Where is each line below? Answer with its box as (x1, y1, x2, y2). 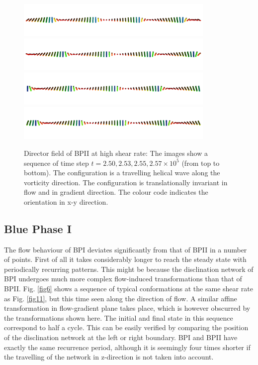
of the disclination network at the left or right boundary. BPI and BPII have (4, 332, 238, 343)
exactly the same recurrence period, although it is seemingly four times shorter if (4, 342, 251, 352)
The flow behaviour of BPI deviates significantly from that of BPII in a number (4, 244, 247, 254)
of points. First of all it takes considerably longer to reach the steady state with (4, 254, 247, 264)
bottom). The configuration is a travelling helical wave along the (24, 167, 220, 178)
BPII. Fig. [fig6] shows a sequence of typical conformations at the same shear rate (4, 283, 253, 294)
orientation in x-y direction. (24, 196, 108, 207)
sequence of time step (24, 157, 89, 168)
